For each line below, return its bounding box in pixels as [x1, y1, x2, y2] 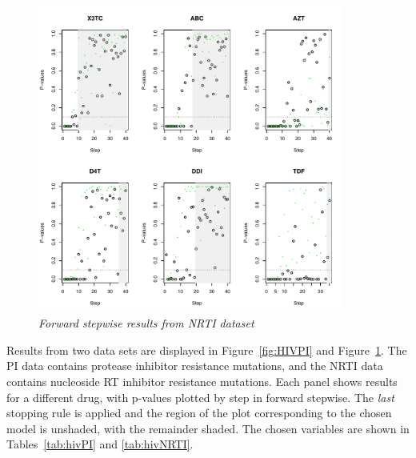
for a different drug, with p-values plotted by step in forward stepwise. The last [6, 388, 394, 405]
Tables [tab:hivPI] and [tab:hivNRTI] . [6, 436, 194, 452]
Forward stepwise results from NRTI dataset [38, 315, 254, 331]
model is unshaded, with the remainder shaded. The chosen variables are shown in [6, 420, 410, 436]
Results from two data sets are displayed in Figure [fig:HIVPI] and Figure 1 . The [6, 341, 407, 358]
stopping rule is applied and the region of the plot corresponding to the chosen [6, 404, 392, 421]
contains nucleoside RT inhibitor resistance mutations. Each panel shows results [6, 372, 398, 389]
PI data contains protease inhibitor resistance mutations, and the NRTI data [6, 357, 383, 374]
